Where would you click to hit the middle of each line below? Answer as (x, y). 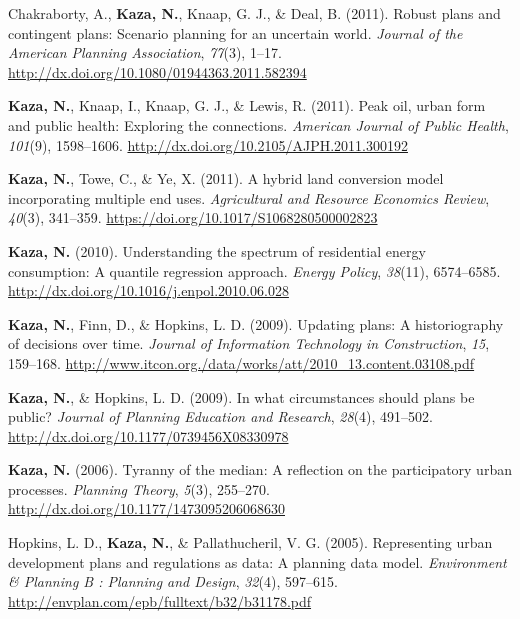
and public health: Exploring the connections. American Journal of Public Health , (258, 124)
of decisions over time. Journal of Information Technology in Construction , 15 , (249, 343)
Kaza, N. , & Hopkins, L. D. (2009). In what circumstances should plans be (241, 396)
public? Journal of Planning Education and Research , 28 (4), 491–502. (220, 416)
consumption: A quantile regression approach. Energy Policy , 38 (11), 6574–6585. (254, 270)
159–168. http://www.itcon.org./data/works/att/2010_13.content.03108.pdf (241, 362)
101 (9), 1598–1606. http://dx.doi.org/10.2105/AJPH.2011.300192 (208, 144)
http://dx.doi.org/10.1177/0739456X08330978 (148, 435)
